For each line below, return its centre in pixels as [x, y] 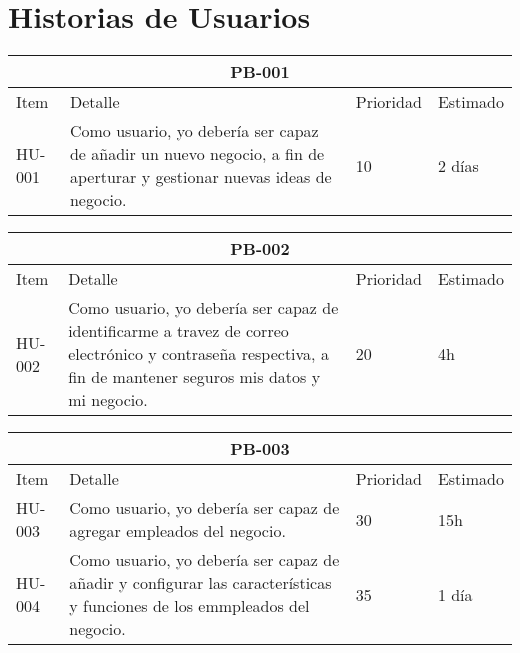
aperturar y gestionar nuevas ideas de [200, 177]
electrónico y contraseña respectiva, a [198, 354]
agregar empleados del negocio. [177, 531]
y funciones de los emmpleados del [189, 606]
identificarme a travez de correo [178, 331]
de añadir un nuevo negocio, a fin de [197, 154]
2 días [458, 165]
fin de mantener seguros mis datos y [194, 377]
